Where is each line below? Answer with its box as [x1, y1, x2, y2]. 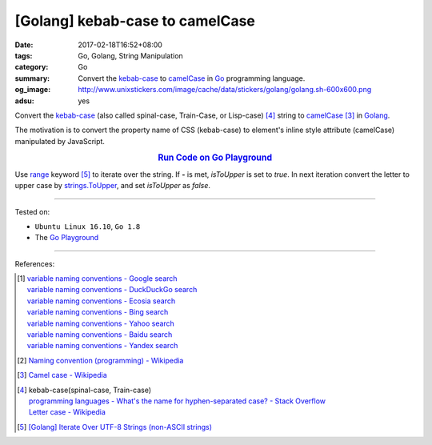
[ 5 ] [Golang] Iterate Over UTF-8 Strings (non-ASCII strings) [17, 422, 212, 431]
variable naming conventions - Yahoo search [26, 319, 175, 328]
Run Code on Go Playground [157, 152, 273, 163]
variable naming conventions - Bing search [26, 307, 169, 317]
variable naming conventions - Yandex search [26, 341, 178, 351]
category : [14, 62, 49, 72]
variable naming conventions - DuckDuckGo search [26, 285, 198, 295]
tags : [14, 50, 33, 60]
